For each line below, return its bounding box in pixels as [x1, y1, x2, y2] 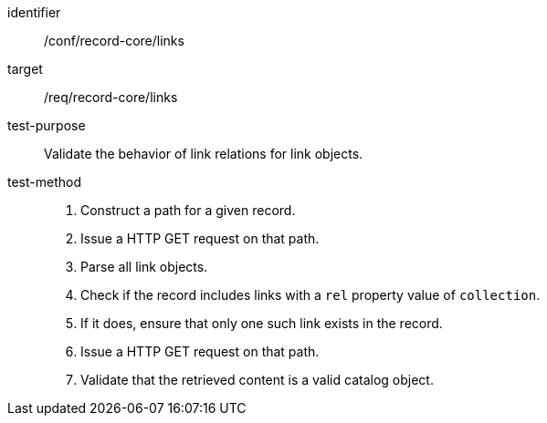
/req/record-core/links [44, 89, 178, 105]
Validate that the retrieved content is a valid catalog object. [80, 372, 434, 387]
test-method [7, 174, 81, 190]
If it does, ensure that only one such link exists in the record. [80, 315, 443, 331]
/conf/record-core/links [44, 33, 184, 48]
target [7, 61, 43, 77]
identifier [7, 5, 61, 20]
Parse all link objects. [80, 259, 208, 274]
